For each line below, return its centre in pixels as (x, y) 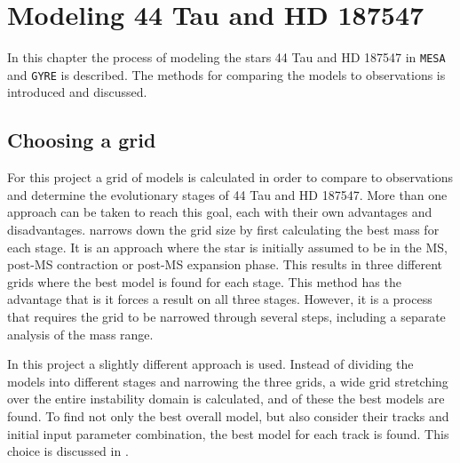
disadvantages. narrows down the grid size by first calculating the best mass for (223, 230)
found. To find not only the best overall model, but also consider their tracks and (228, 415)
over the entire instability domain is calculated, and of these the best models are (226, 399)
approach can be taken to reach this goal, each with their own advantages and (220, 212)
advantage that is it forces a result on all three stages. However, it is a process (220, 299)
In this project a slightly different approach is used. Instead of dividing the (210, 364)
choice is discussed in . (68, 451)
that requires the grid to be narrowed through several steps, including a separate (226, 316)
